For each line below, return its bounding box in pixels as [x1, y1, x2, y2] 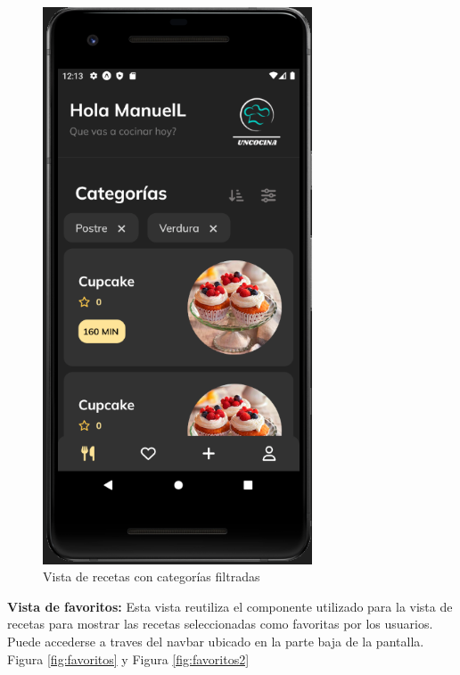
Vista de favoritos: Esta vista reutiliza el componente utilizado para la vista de [7, 597, 453, 615]
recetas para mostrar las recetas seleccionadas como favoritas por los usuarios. [7, 614, 433, 633]
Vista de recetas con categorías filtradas [43, 567, 260, 586]
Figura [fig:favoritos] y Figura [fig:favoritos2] [7, 649, 250, 668]
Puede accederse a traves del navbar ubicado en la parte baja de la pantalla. [7, 631, 424, 650]
